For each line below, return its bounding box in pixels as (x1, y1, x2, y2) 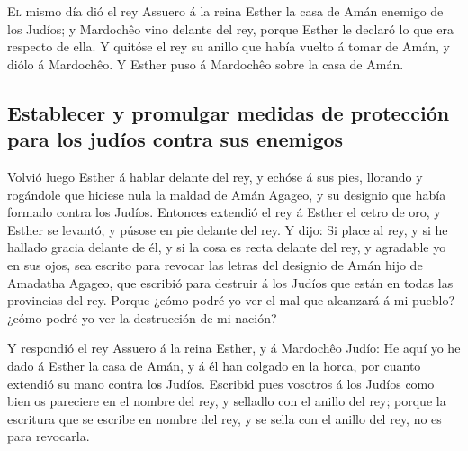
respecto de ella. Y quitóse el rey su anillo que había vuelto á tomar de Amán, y (7, 37, 450, 56)
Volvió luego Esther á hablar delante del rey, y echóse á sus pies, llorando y (7, 167, 423, 185)
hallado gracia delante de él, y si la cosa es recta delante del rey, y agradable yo (7, 238, 446, 257)
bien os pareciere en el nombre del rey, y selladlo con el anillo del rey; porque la (7, 392, 446, 410)
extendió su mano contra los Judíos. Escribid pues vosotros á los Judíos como (7, 374, 435, 392)
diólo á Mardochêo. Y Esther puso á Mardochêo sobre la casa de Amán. (7, 54, 404, 73)
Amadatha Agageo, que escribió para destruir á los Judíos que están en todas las (7, 273, 454, 292)
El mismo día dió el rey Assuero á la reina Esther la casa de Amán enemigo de (7, 2, 444, 20)
